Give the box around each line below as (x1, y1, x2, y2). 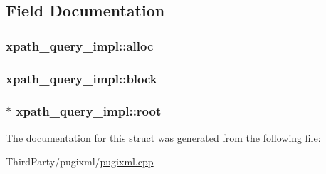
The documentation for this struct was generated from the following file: (6, 130, 321, 145)
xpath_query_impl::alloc (6, 36, 154, 54)
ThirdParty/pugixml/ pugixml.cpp (6, 154, 154, 169)
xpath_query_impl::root (16, 102, 162, 120)
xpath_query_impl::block (6, 69, 157, 87)
